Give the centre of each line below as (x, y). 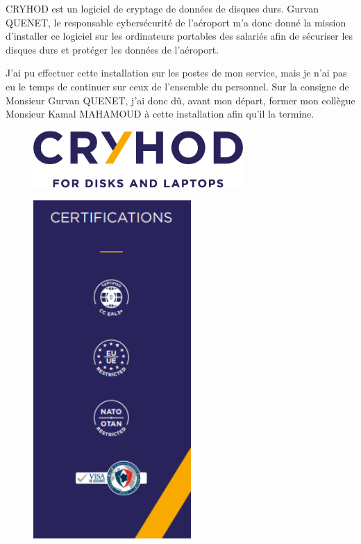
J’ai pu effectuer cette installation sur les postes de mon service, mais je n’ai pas (176, 73)
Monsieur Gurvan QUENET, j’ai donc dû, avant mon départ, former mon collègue (180, 100)
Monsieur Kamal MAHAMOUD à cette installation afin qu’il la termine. (160, 114)
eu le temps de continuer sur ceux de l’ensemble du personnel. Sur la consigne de (177, 86)
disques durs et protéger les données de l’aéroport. (112, 49)
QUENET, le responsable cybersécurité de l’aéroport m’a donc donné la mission (176, 22)
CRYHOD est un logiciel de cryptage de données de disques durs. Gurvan (162, 8)
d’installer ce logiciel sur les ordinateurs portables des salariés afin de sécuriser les (179, 36)
